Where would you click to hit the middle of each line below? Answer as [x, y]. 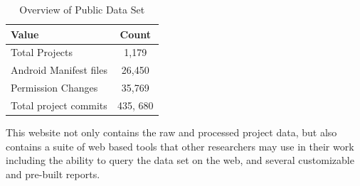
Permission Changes [54, 88]
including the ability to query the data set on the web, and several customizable [180, 160]
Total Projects [42, 52]
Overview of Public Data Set [82, 9]
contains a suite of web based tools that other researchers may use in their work [180, 146]
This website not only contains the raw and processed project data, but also [171, 132]
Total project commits [59, 105]
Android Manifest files [59, 70]
